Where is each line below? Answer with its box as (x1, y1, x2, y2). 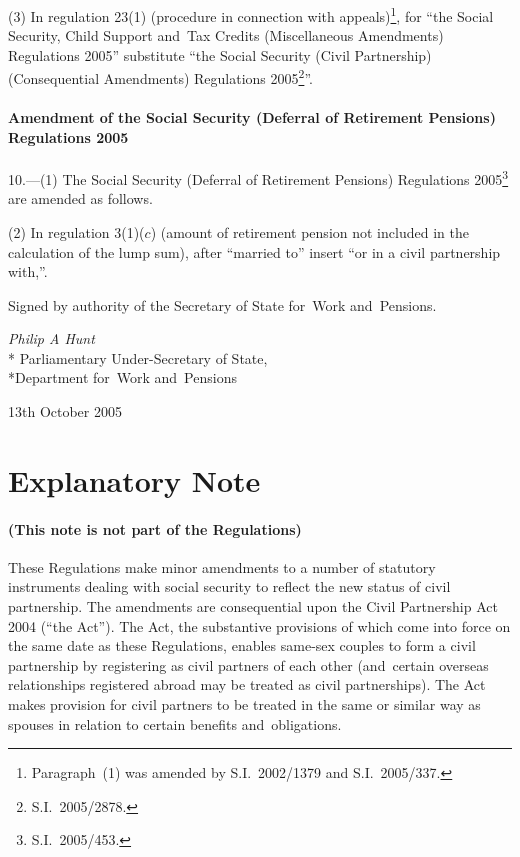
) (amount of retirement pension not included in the (150, 221, 469, 242)
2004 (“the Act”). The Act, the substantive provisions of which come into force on (8, 615, 511, 636)
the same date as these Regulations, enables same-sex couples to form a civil (8, 635, 476, 656)
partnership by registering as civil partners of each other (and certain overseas (8, 654, 489, 675)
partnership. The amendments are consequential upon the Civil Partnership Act (8, 596, 498, 617)
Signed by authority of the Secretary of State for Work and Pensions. (8, 294, 437, 315)
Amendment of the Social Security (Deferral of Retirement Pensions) (8, 107, 496, 128)
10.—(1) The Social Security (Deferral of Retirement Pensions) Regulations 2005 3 (8, 166, 509, 189)
